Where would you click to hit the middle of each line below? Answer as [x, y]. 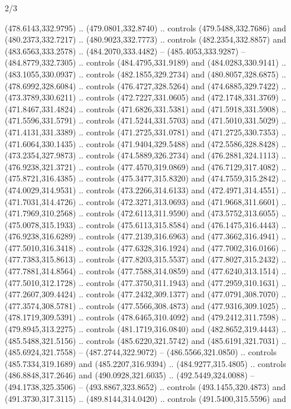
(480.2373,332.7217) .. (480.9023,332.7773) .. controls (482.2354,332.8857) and [145, 39]
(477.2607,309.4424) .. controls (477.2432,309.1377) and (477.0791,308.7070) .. [145, 294]
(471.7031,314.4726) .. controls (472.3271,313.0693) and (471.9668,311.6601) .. [145, 201]
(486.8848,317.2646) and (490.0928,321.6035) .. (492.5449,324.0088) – [130, 375]
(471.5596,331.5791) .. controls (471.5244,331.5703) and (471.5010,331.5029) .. [145, 120]
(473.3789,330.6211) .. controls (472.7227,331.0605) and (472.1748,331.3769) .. [145, 97]
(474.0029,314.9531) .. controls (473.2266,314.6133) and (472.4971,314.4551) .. [145, 189]
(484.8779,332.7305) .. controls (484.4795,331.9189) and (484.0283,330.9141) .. [145, 62]
